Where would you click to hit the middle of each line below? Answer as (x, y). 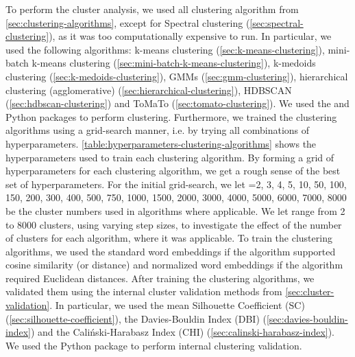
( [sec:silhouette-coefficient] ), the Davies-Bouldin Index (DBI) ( (136, 318)
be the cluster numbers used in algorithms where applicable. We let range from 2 (175, 210)
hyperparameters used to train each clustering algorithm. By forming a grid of (170, 157)
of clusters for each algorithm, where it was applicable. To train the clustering (169, 238)
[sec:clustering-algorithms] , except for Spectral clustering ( (128, 22)
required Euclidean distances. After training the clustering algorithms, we (160, 278)
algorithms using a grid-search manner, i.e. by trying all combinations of (158, 130)
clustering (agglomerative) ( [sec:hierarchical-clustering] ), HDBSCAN (149, 90)
